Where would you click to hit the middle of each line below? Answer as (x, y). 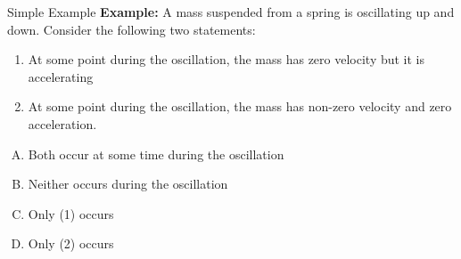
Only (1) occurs (71, 213)
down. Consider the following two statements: (132, 29)
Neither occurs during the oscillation (128, 184)
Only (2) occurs (71, 243)
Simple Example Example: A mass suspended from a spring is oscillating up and (231, 12)
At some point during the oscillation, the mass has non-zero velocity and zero (240, 106)
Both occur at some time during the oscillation (156, 154)
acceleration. (62, 123)
